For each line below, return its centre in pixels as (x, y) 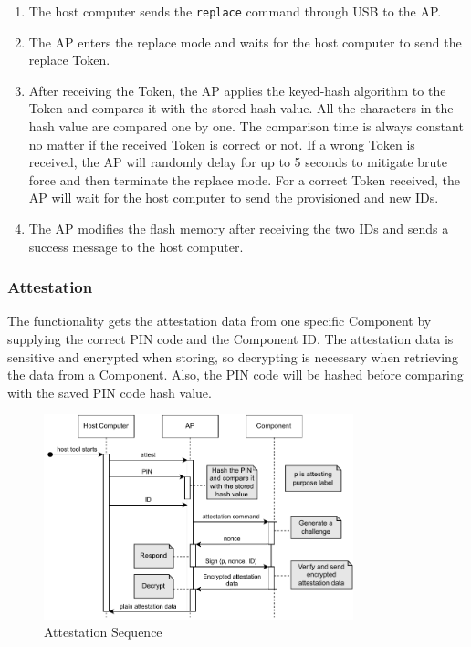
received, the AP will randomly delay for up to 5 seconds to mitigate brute (238, 162)
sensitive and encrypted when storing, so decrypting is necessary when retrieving (233, 356)
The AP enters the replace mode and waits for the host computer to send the (245, 42)
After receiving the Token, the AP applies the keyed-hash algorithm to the (237, 90)
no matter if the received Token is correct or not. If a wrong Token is (222, 144)
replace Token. (69, 60)
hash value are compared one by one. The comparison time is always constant (246, 126)
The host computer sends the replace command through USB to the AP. (235, 11)
